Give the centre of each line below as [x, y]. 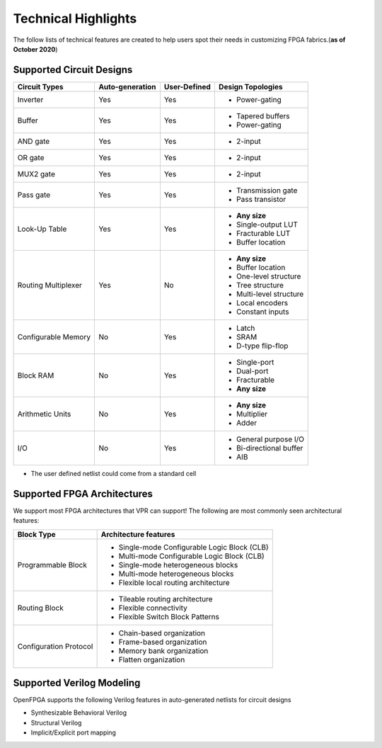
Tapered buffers [263, 115]
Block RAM [36, 375]
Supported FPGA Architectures [83, 493]
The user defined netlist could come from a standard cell [114, 473]
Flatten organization [152, 659]
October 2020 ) [35, 49]
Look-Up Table [42, 229]
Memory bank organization [163, 650]
